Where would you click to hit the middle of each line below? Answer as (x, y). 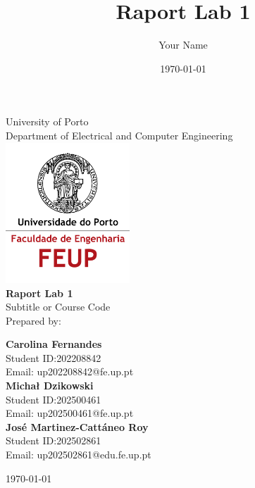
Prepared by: (33, 320)
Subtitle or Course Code (58, 307)
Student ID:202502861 (54, 440)
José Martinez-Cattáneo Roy (77, 426)
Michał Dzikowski (50, 386)
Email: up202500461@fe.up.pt (70, 413)
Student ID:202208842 (54, 357)
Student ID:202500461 (54, 399)
